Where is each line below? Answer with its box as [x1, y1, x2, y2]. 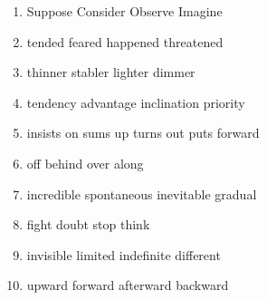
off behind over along [26, 153, 144, 172]
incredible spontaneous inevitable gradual [26, 184, 257, 203]
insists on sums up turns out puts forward [26, 123, 260, 142]
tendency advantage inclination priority [26, 92, 245, 111]
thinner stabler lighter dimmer [26, 63, 195, 82]
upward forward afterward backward [26, 276, 229, 295]
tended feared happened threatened [26, 32, 224, 51]
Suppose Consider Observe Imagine [26, 2, 223, 20]
